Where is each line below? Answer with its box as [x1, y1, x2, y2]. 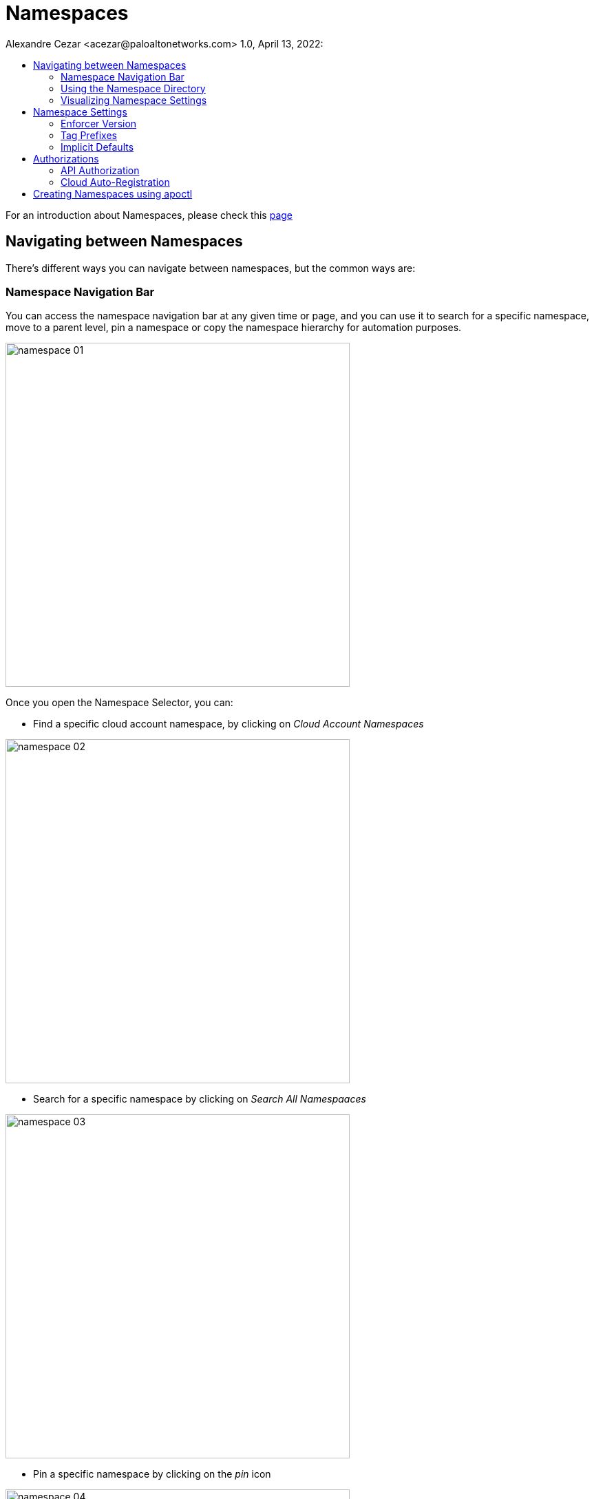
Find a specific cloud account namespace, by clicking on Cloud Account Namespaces [33, 718, 424, 730]
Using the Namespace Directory [61, 82, 206, 94]
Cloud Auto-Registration [61, 176, 170, 188]
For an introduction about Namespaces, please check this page [6, 209, 293, 221]
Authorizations [33, 152, 99, 164]
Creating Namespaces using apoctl [33, 187, 193, 200]
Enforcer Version [61, 117, 137, 129]
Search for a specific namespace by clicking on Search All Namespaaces [33, 1093, 366, 1105]
